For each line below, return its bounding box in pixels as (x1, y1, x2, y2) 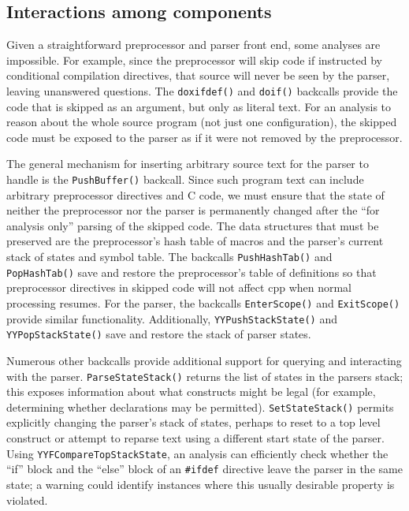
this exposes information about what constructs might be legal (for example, (6, 383, 376, 400)
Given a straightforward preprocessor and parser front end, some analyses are (6, 36, 381, 53)
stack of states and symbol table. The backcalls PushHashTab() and (6, 248, 333, 265)
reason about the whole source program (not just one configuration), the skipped (6, 114, 397, 130)
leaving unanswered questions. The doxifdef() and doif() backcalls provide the (6, 82, 398, 99)
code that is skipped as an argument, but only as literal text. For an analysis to (6, 98, 392, 114)
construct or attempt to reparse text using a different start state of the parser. (6, 430, 385, 446)
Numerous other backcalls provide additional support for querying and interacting (6, 352, 402, 368)
